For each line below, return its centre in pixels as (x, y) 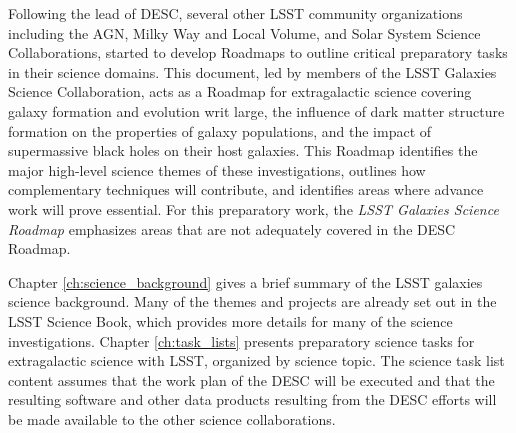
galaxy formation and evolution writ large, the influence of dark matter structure (256, 110)
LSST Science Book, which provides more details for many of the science (230, 320)
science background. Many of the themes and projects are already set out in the (252, 301)
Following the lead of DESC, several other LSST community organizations (235, 13)
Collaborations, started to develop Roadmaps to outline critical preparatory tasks (258, 52)
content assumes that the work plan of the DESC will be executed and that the (251, 379)
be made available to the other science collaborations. (172, 418)
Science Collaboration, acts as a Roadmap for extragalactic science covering (240, 91)
